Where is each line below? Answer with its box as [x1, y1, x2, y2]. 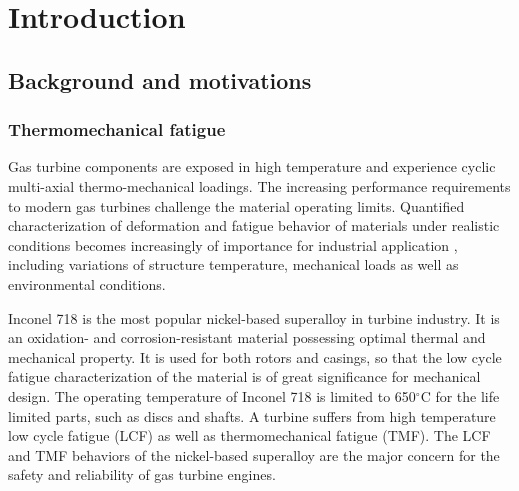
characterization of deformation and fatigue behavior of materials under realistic [8, 215, 500, 236]
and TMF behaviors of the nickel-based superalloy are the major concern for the [8, 444, 500, 465]
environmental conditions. [8, 273, 166, 294]
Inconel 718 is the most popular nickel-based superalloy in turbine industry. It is [8, 307, 500, 328]
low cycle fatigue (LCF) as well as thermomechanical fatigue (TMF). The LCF [8, 425, 491, 446]
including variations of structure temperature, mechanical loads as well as [8, 254, 459, 275]
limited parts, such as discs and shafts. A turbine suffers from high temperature [8, 405, 496, 426]
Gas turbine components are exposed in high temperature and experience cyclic [8, 156, 496, 177]
